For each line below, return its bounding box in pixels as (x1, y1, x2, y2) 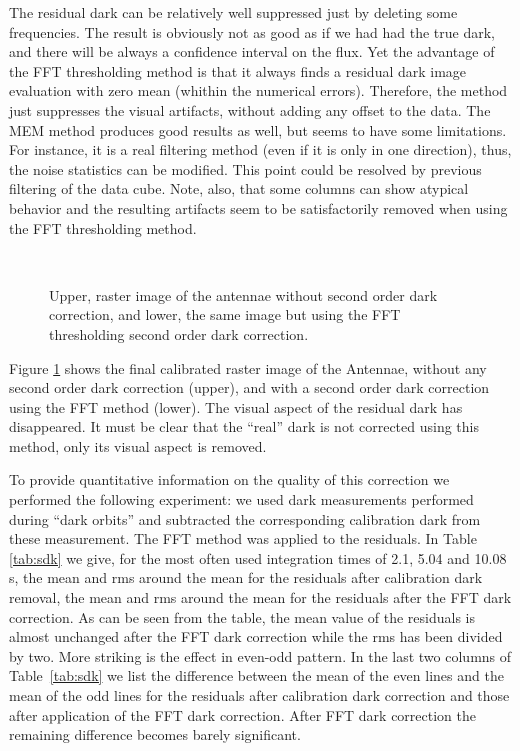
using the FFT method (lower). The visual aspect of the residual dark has (9, 396, 463, 417)
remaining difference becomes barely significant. (9, 724, 301, 745)
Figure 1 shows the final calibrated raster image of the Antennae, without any (9, 357, 487, 378)
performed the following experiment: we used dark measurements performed (9, 489, 474, 510)
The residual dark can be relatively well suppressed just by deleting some (9, 2, 458, 22)
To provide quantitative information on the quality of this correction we (9, 469, 450, 490)
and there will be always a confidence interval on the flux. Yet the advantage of (9, 41, 495, 62)
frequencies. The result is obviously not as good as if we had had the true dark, (9, 21, 495, 42)
